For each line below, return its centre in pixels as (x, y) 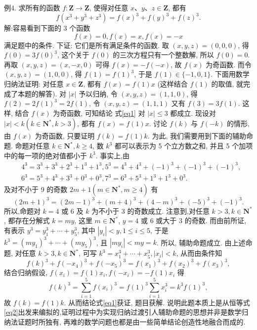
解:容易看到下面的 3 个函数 (47, 28)
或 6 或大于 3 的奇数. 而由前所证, (194, 220)
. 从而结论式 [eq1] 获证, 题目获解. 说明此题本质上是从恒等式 (157, 302)
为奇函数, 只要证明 (65, 136)
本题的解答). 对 (42, 93)
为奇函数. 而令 (229, 64)
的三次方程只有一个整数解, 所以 (163, 55)
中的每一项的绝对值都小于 (45, 155)
